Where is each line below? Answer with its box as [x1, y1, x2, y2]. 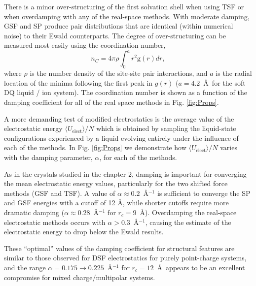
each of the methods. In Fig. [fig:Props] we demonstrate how [4, 142, 186, 153]
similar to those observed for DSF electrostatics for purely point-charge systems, [4, 253, 247, 263]
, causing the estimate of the [145, 217, 231, 227]
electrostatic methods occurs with [4, 217, 106, 227]
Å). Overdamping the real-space [140, 207, 237, 217]
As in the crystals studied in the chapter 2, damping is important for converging [4, 168, 247, 179]
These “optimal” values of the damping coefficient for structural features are [4, 243, 235, 253]
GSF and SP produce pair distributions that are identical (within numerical [4, 21, 233, 31]
